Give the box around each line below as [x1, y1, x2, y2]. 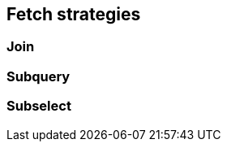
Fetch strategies [6, 4, 141, 24]
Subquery [6, 67, 71, 85]
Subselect [6, 98, 71, 115]
